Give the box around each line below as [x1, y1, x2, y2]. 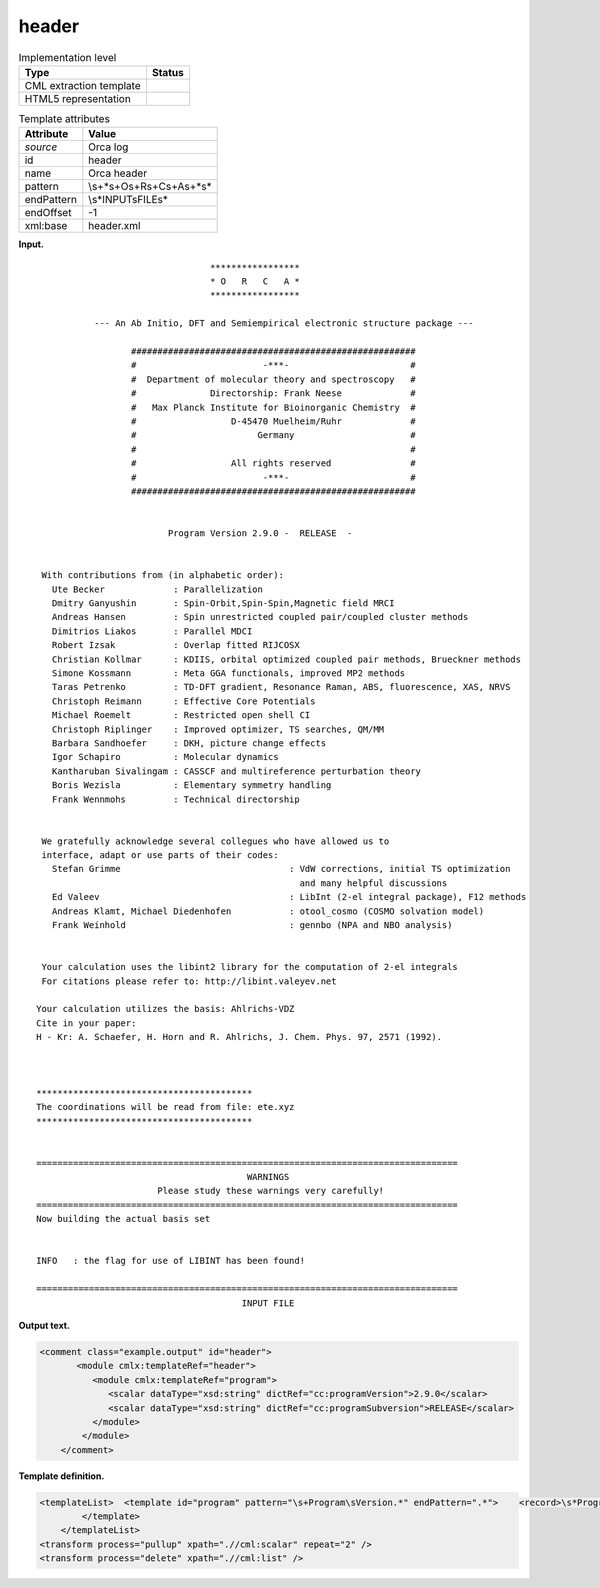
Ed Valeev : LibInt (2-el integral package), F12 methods [51, 891, 527, 903]
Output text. [18, 1319, 70, 1331]
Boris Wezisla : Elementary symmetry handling [51, 780, 332, 791]
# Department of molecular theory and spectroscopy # [130, 373, 416, 385]
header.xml [88, 219, 141, 233]
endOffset [24, 206, 72, 220]
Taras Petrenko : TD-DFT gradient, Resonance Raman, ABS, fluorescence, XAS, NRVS [51, 681, 511, 693]
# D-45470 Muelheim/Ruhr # [130, 415, 416, 427]
